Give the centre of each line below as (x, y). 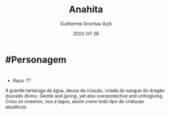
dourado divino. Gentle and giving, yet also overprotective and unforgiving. (84, 96)
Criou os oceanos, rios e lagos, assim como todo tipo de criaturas (75, 102)
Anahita (86, 9)
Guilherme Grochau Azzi (86, 24)
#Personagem (36, 60)
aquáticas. (16, 107)
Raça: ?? (22, 81)
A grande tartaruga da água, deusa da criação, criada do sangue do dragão (85, 90)
